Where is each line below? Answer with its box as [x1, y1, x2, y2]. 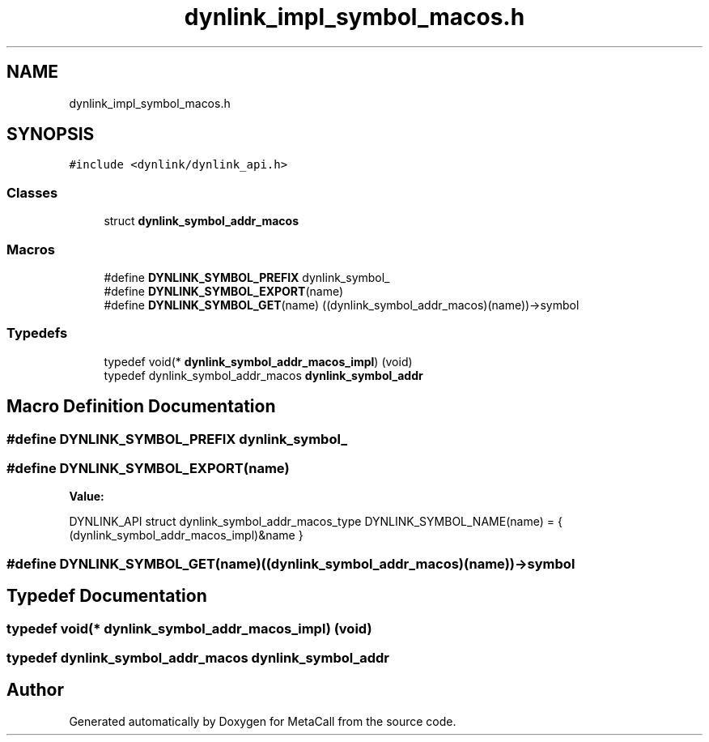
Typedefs [6, 325, 68, 342]
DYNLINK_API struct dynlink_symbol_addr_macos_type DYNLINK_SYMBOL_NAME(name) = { [69, 514, 563, 529]
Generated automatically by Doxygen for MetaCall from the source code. [69, 714, 456, 728]
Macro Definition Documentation [6, 396, 276, 417]
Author [6, 680, 64, 701]
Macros [6, 241, 55, 258]
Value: [69, 489, 104, 504]
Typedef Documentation [6, 586, 207, 607]
